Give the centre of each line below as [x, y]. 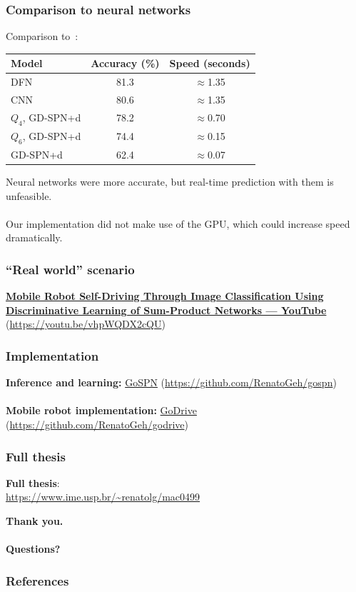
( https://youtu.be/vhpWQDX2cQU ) [86, 324]
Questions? [33, 549]
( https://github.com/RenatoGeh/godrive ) [97, 424]
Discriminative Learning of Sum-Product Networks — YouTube [166, 310]
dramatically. [34, 237]
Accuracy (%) [125, 63]
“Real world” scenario [70, 269]
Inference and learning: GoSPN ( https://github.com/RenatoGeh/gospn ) [171, 382]
